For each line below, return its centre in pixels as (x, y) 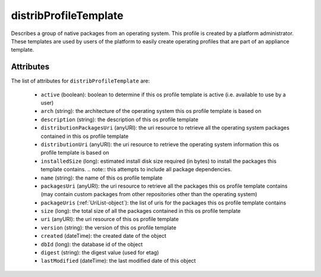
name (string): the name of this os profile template (102, 178)
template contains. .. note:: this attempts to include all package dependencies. (136, 169)
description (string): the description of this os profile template (119, 119)
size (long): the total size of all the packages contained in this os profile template (141, 211)
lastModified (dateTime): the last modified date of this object (118, 261)
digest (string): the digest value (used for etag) (100, 253)
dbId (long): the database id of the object (92, 244)
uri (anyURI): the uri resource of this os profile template (110, 219)
